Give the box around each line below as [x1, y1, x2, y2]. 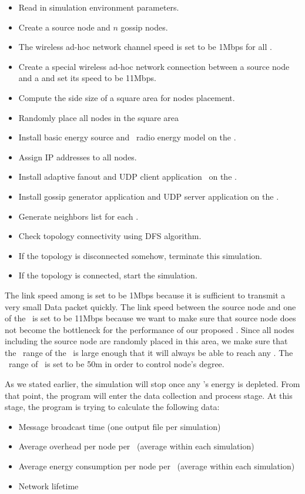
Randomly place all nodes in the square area [18, 111, 179, 123]
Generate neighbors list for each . [18, 210, 139, 222]
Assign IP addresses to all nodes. [18, 150, 137, 163]
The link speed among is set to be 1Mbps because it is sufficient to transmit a [5, 288, 286, 301]
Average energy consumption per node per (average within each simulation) [18, 460, 295, 472]
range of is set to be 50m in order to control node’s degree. [8, 358, 224, 370]
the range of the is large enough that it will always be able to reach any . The [5, 346, 293, 358]
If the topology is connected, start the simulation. [18, 269, 197, 281]
